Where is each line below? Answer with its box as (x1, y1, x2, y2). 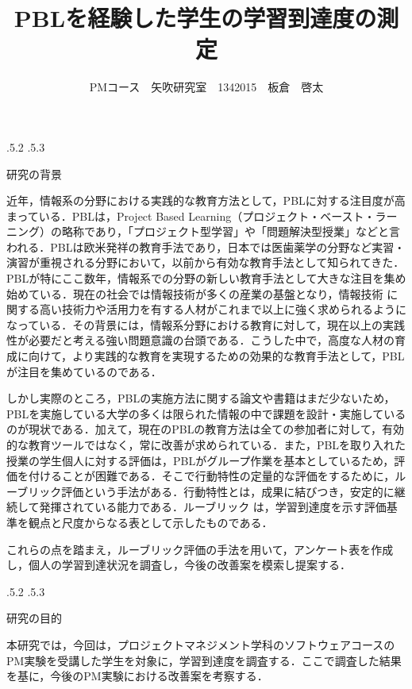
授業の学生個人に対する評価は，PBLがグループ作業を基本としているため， (6, 452, 395, 468)
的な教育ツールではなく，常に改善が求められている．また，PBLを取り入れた (6, 437, 406, 452)
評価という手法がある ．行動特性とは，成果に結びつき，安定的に (61, 483, 395, 499)
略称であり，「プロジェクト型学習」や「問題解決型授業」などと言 (61, 223, 400, 240)
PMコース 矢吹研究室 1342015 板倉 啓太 (89, 79, 324, 95)
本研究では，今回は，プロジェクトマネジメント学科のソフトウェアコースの (6, 636, 395, 652)
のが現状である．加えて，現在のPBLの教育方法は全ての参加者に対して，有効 (6, 421, 404, 437)
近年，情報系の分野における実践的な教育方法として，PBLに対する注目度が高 (6, 192, 406, 209)
